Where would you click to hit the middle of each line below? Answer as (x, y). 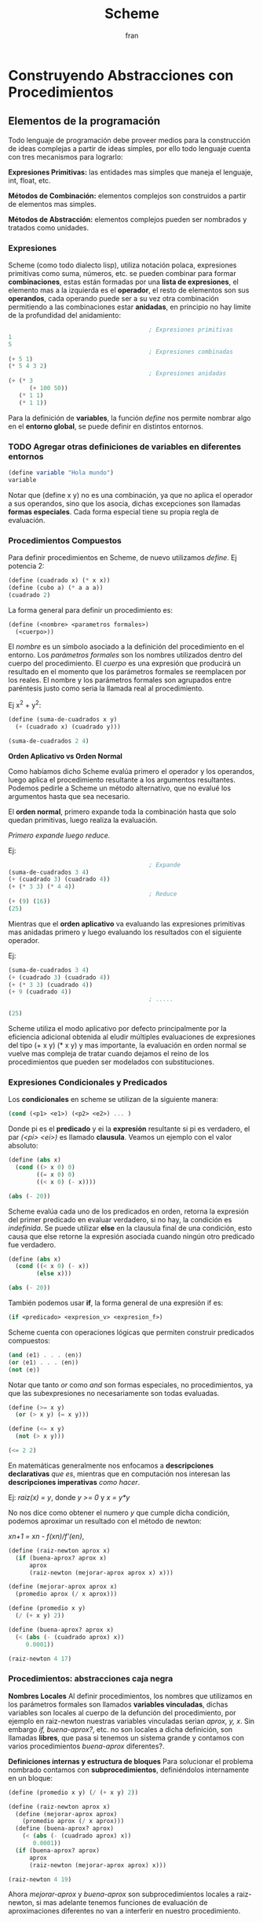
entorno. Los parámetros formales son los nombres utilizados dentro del (126, 655)
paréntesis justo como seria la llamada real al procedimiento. (106, 688)
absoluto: (23, 1146)
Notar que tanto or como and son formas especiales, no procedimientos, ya (131, 1384)
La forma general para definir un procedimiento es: (90, 610)
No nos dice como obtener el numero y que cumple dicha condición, (119, 1512)
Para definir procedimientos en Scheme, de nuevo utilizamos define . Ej (122, 558)
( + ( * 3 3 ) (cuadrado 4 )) (50, 985)
